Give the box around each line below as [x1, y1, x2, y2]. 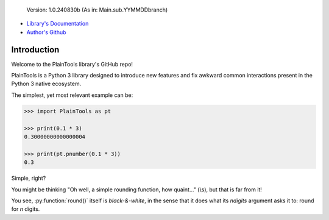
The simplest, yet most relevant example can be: [11, 91, 133, 99]
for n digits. [11, 205, 40, 213]
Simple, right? [11, 174, 46, 182]
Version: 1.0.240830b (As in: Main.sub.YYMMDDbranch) [26, 6, 168, 13]
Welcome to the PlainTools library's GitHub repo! [11, 60, 133, 68]
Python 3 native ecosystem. [11, 80, 82, 88]
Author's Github [26, 28, 66, 36]
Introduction [11, 44, 60, 55]
